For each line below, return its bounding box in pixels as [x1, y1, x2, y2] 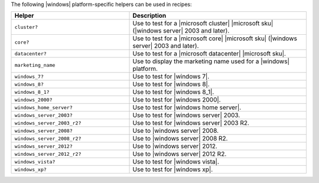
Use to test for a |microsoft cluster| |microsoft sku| [132, 19, 274, 28]
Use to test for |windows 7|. [132, 73, 210, 81]
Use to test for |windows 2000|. [132, 96, 221, 104]
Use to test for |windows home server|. [132, 103, 242, 112]
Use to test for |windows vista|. [132, 158, 220, 166]
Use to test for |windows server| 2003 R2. [132, 119, 249, 127]
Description [132, 12, 167, 20]
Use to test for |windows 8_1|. [132, 88, 214, 96]
